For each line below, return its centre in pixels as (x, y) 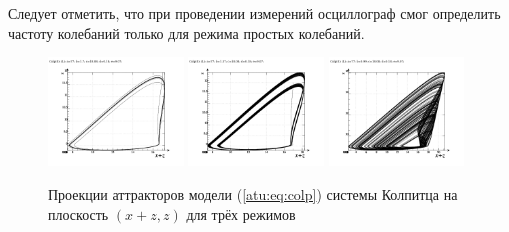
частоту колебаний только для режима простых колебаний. (186, 32)
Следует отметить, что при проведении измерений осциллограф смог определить (254, 13)
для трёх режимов (241, 213)
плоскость (78, 213)
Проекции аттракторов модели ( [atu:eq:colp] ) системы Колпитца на (253, 193)
